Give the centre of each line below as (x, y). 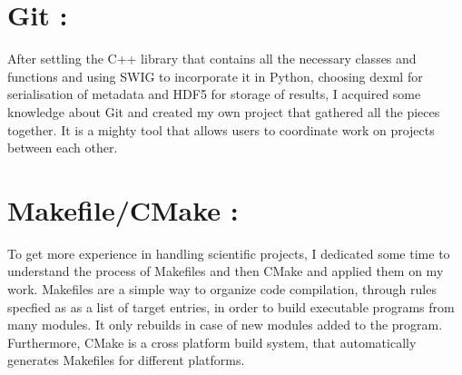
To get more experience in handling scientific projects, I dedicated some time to (229, 253)
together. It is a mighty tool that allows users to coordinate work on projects (221, 129)
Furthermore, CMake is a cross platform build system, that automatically (212, 342)
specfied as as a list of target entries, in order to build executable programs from (231, 306)
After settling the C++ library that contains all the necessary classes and (212, 59)
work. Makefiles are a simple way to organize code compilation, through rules (222, 289)
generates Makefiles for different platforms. (126, 360)
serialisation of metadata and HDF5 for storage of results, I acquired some (214, 94)
